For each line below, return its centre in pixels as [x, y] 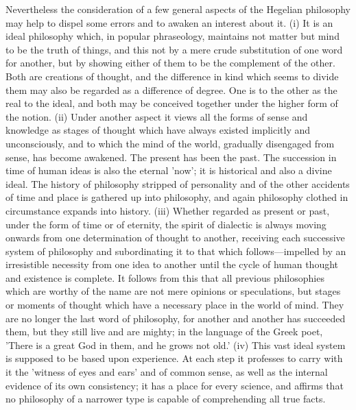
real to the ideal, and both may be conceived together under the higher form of [172, 103]
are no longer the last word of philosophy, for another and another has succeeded [176, 318]
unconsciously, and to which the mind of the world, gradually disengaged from [170, 143]
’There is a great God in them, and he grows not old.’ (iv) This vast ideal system [176, 345]
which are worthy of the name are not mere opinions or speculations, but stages [173, 291]
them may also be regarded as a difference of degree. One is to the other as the [171, 89]
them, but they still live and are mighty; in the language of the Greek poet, [164, 331]
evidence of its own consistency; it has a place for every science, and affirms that [175, 385]
